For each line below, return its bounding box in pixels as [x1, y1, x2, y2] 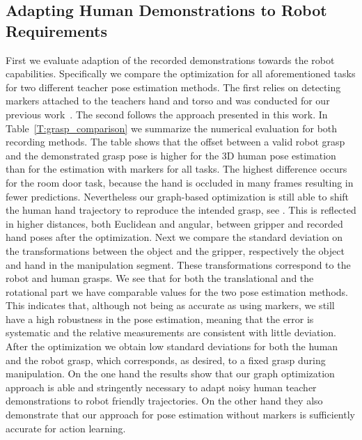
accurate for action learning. [6, 421, 126, 435]
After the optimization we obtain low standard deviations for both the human [6, 339, 338, 354]
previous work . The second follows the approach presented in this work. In [6, 107, 328, 121]
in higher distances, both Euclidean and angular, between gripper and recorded [6, 216, 343, 230]
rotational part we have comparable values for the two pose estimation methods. [6, 284, 348, 299]
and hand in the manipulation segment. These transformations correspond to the [6, 257, 351, 272]
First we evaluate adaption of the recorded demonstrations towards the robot [6, 52, 335, 67]
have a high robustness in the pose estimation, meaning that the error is [6, 311, 314, 326]
